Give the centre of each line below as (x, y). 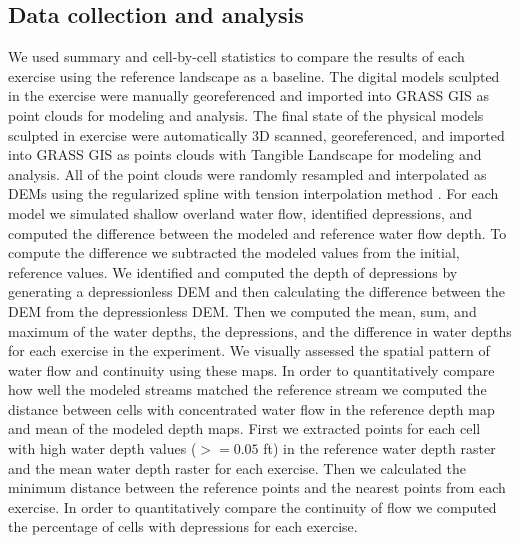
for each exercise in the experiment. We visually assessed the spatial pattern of (249, 350)
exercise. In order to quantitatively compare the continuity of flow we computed (252, 506)
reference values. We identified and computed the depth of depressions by (233, 271)
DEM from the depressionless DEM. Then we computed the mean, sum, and (242, 310)
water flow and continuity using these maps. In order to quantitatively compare (251, 369)
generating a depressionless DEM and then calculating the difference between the (257, 291)
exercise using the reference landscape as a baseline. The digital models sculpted (254, 75)
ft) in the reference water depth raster (379, 448)
